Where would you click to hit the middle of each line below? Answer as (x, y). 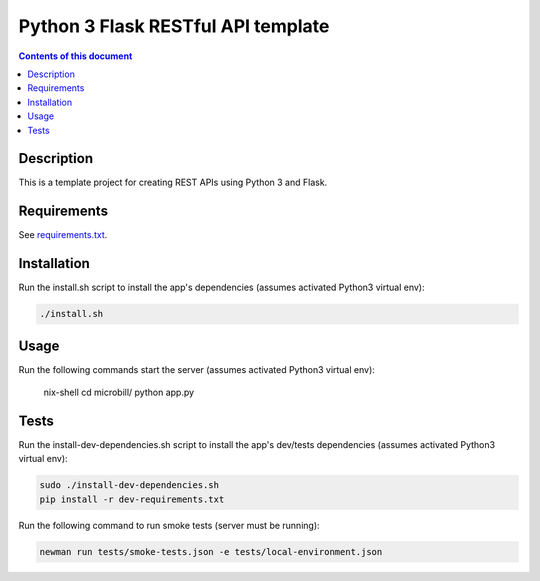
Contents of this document (75, 56)
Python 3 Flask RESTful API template (174, 26)
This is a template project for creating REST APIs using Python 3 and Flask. (173, 182)
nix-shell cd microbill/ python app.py (119, 392)
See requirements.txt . (63, 235)
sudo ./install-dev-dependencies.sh (129, 485)
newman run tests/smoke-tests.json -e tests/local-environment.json (211, 551)
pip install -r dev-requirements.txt (132, 499)
